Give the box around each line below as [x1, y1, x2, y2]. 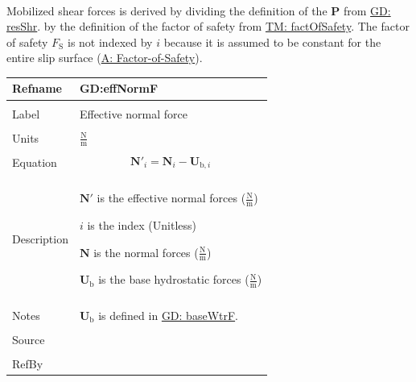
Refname [12, 80, 62, 97]
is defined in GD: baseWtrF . [98, 306, 239, 323]
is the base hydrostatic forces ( [98, 271, 249, 288]
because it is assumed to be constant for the [163, 33, 381, 50]
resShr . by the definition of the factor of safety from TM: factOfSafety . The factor [6, 18, 410, 35]
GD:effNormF [79, 80, 159, 97]
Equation [12, 153, 57, 170]
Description [12, 230, 68, 247]
